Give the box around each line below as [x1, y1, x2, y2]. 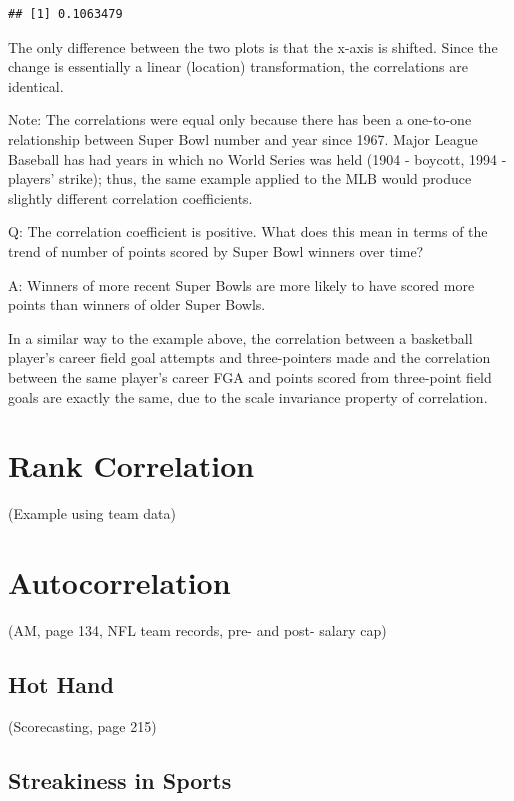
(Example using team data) [8, 503, 176, 524]
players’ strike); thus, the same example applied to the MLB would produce [8, 168, 472, 189]
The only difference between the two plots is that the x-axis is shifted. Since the [8, 36, 498, 57]
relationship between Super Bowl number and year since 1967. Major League [8, 128, 478, 149]
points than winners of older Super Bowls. [8, 294, 266, 315]
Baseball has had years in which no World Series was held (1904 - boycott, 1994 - [8, 148, 507, 169]
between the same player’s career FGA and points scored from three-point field [8, 366, 492, 387]
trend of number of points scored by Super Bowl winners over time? [8, 240, 424, 261]
